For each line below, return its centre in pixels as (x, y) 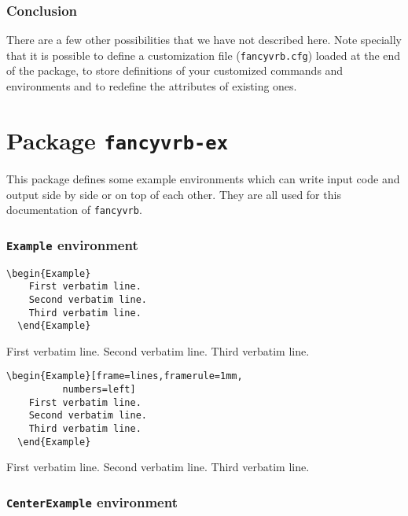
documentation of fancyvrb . (74, 210)
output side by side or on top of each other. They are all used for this (174, 194)
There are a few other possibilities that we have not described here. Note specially (204, 40)
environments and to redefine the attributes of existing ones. (152, 86)
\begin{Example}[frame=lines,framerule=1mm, (125, 376)
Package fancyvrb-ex (118, 140)
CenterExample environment (92, 501)
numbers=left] (99, 390)
